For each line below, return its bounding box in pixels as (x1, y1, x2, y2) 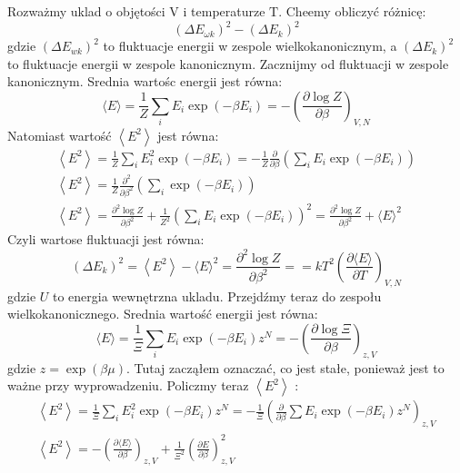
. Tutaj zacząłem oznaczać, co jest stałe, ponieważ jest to (125, 358, 445, 377)
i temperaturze (183, 2, 265, 20)
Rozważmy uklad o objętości (7, 2, 165, 20)
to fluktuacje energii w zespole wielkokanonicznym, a (103, 36, 397, 55)
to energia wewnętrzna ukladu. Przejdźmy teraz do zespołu (53, 286, 382, 305)
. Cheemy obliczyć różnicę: (278, 2, 426, 20)
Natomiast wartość (7, 125, 112, 144)
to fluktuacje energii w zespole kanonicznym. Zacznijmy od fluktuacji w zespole (7, 54, 449, 73)
